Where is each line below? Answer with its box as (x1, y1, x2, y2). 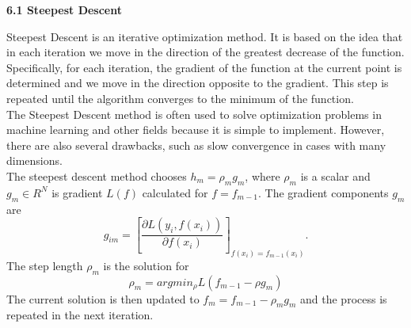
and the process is (300, 290, 387, 307)
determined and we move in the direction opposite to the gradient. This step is (6, 74, 389, 91)
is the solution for (103, 257, 189, 273)
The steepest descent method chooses (6, 167, 187, 184)
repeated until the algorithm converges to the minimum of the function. (6, 90, 354, 106)
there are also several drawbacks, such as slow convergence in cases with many (6, 136, 386, 153)
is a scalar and (300, 167, 371, 184)
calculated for (142, 184, 208, 200)
